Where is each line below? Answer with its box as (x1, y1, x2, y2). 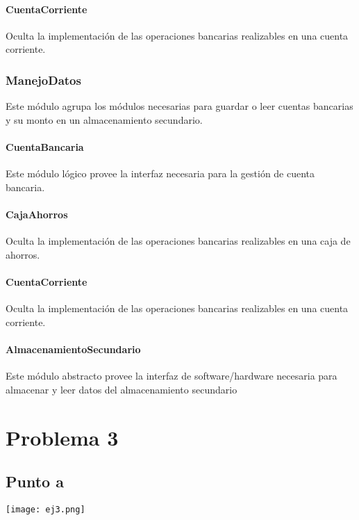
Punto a (6, 471, 64, 492)
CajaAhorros (6, 206, 68, 221)
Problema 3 (6, 423, 119, 451)
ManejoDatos (6, 71, 81, 88)
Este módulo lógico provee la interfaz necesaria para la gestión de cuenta (6, 166, 315, 181)
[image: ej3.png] (6, 504, 85, 514)
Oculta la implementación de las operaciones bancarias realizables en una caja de (6, 234, 351, 248)
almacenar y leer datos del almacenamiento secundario (6, 382, 237, 396)
